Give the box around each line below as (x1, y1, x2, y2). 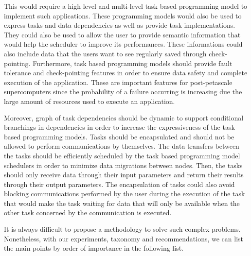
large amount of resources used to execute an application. (4, 96, 175, 106)
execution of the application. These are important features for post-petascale (4, 77, 233, 87)
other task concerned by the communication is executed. (4, 207, 172, 218)
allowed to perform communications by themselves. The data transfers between (4, 141, 239, 151)
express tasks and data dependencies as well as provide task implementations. (4, 20, 235, 30)
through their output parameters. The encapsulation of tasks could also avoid (4, 179, 235, 189)
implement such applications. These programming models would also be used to (4, 10, 242, 20)
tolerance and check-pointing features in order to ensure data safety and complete (4, 68, 248, 78)
